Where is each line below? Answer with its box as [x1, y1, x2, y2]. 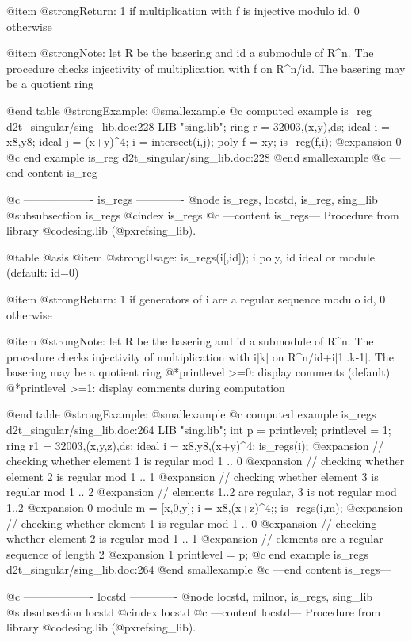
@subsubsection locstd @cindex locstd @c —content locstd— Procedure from [6, 603, 381, 620]
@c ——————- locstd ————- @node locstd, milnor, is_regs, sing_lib [6, 588, 373, 604]
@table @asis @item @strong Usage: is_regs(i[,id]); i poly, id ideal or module [6, 248, 375, 265]
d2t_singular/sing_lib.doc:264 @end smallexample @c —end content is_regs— [6, 561, 391, 578]
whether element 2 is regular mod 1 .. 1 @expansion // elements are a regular [6, 530, 383, 547]
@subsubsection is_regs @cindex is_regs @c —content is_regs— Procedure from [6, 206, 399, 223]
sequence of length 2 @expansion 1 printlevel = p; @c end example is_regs [6, 545, 368, 562]
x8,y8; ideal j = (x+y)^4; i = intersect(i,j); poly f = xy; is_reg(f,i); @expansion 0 [6, 133, 402, 150]
